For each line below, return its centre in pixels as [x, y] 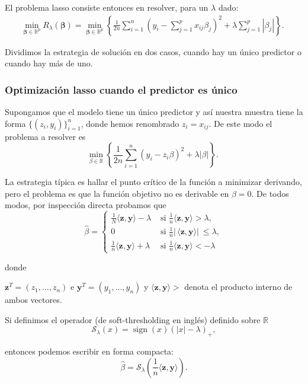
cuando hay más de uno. [49, 63]
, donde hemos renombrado [130, 123]
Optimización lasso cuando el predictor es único [121, 89]
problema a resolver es [45, 136]
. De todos [270, 193]
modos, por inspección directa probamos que [86, 205]
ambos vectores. [33, 300]
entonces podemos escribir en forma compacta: [89, 351]
